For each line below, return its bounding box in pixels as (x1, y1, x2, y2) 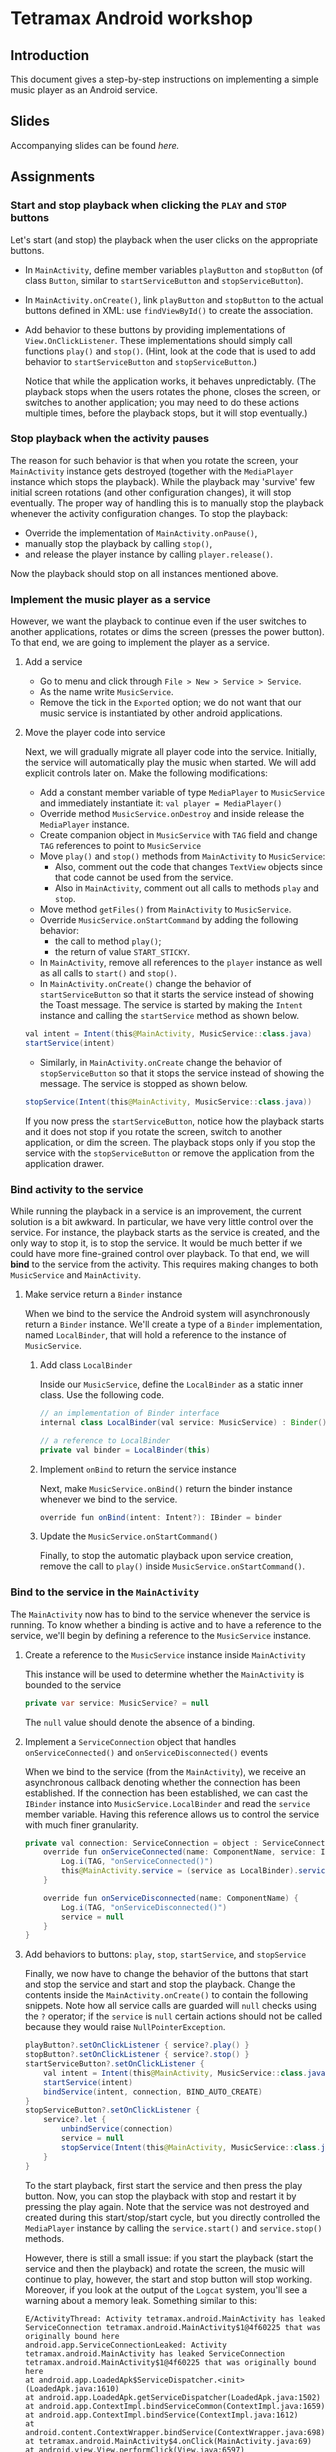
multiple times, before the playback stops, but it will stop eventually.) (24, 407, 308, 419)
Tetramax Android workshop (10, 7, 253, 30)
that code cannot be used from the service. (54, 872, 234, 884)
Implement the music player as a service (10, 592, 211, 606)
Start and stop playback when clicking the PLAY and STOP (10, 198, 287, 212)
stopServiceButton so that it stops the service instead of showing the (39, 1067, 325, 1079)
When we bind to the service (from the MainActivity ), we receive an (24, 1765, 307, 1777)
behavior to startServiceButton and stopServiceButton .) (24, 355, 258, 367)
